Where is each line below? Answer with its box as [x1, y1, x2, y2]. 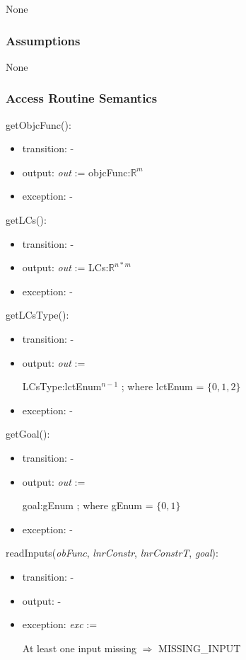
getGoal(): [6, 426, 50, 441]
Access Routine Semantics [6, 89, 158, 107]
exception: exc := [22, 617, 98, 632]
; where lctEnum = [121, 379, 204, 394]
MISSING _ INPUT [158, 640, 241, 655]
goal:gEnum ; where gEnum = [22, 498, 153, 513]
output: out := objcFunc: [22, 164, 131, 179]
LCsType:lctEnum [22, 379, 102, 394]
